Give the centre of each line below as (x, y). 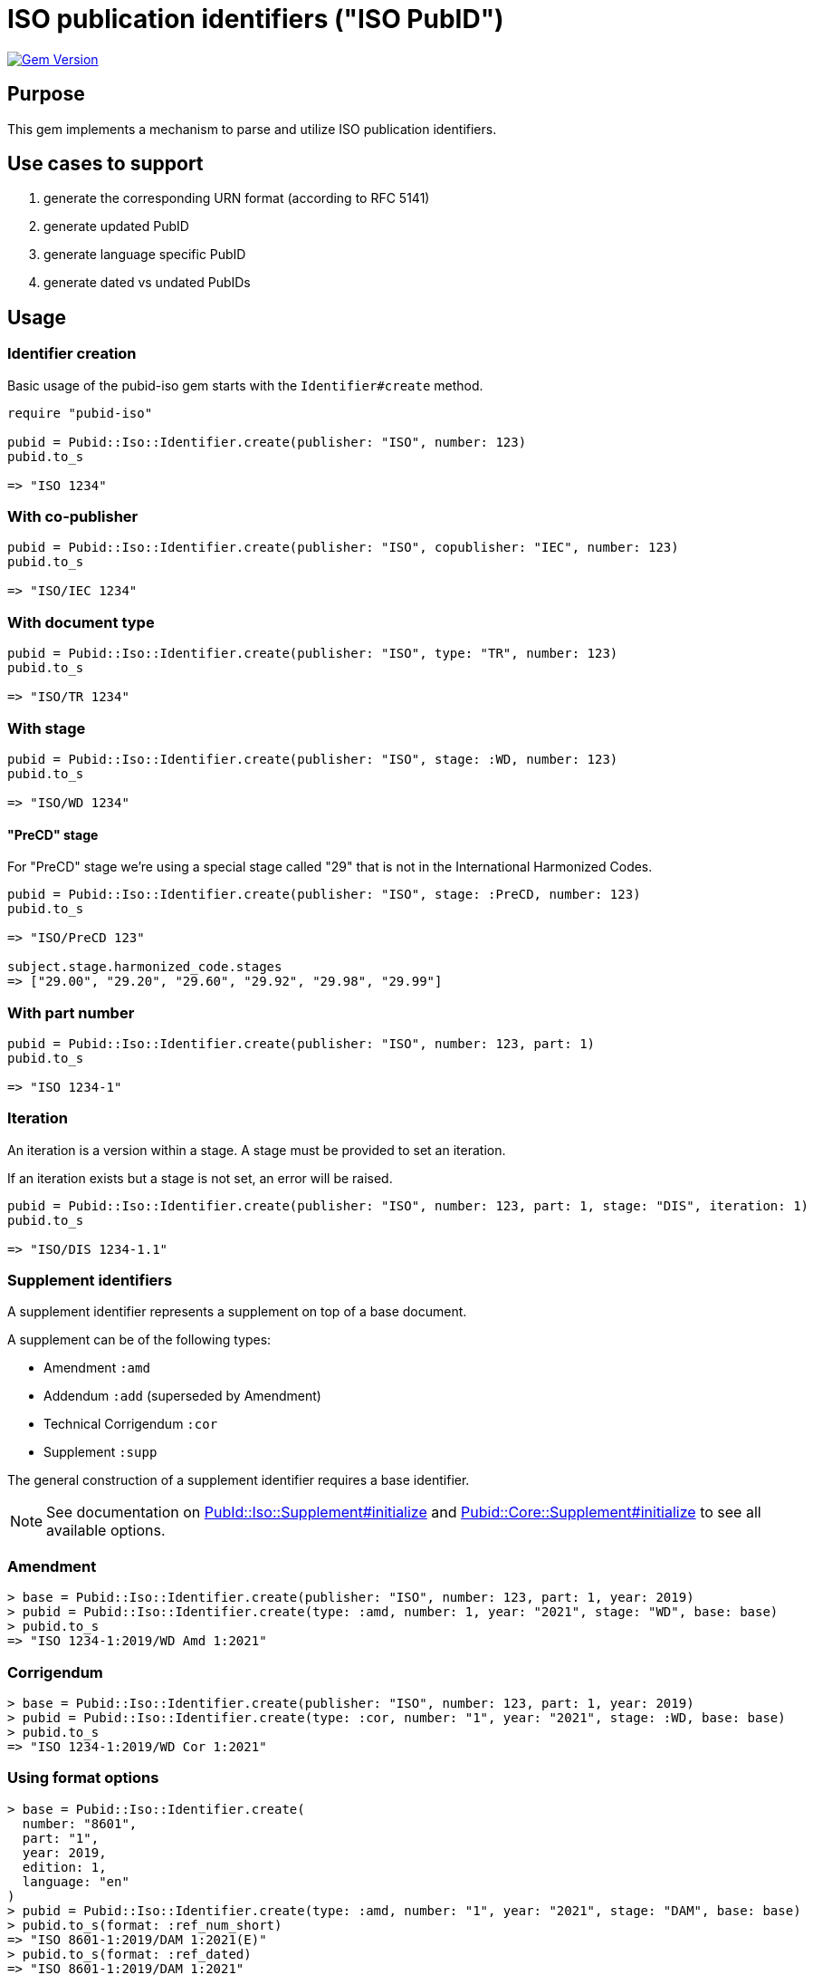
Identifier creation (72, 354)
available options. (106, 1531)
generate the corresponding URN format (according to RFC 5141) (237, 198)
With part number (71, 1012)
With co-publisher (73, 517)
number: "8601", (80, 1823)
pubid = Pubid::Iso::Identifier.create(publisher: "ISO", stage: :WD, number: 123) (313, 759)
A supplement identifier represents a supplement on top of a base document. (237, 1312)
